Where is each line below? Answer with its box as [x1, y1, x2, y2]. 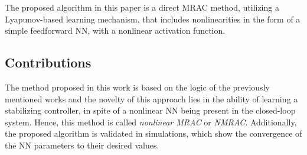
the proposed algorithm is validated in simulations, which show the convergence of [5, 127, 302, 140]
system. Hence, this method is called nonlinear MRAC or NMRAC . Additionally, [5, 115, 297, 128]
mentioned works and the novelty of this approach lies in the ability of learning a [5, 92, 298, 105]
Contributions [5, 53, 92, 72]
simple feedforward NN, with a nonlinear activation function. [5, 24, 226, 37]
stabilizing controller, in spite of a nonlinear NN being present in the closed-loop [5, 104, 296, 117]
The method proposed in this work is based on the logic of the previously [5, 80, 270, 93]
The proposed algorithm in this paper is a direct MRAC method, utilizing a [5, 1, 279, 13]
